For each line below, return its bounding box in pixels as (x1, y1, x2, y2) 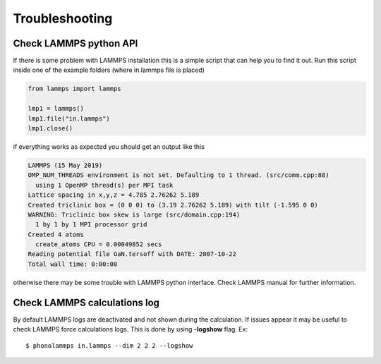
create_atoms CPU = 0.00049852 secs (35, 241, 162, 248)
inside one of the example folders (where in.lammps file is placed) (13, 66, 205, 74)
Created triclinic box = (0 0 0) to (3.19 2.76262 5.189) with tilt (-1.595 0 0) (28, 201, 319, 209)
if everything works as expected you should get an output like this (13, 142, 205, 151)
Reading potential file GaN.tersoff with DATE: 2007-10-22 (28, 250, 236, 258)
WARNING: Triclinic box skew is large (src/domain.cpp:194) (28, 210, 241, 219)
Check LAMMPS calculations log (13, 296, 160, 308)
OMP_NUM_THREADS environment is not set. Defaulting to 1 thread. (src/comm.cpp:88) (28, 171, 329, 179)
